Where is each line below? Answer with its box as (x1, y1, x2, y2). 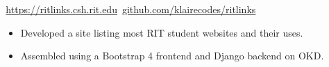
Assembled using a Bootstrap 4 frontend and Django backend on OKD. (20, 48, 324, 63)
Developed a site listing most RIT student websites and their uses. (20, 25, 303, 39)
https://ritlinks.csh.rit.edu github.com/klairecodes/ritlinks (6, 2, 256, 16)
